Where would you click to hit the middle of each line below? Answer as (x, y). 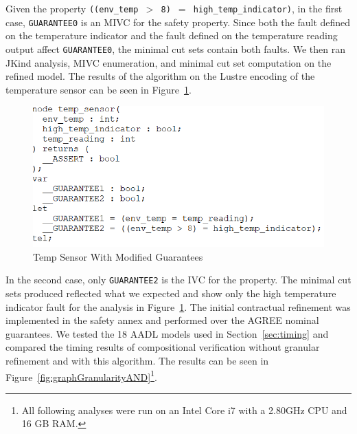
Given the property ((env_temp (72, 8)
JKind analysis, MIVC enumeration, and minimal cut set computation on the (169, 62)
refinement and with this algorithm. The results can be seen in (137, 360)
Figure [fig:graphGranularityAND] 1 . (81, 376)
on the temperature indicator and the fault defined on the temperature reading (172, 35)
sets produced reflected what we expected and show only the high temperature (171, 293)
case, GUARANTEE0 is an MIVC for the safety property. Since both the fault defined (178, 22)
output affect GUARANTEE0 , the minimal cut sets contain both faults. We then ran (175, 48)
